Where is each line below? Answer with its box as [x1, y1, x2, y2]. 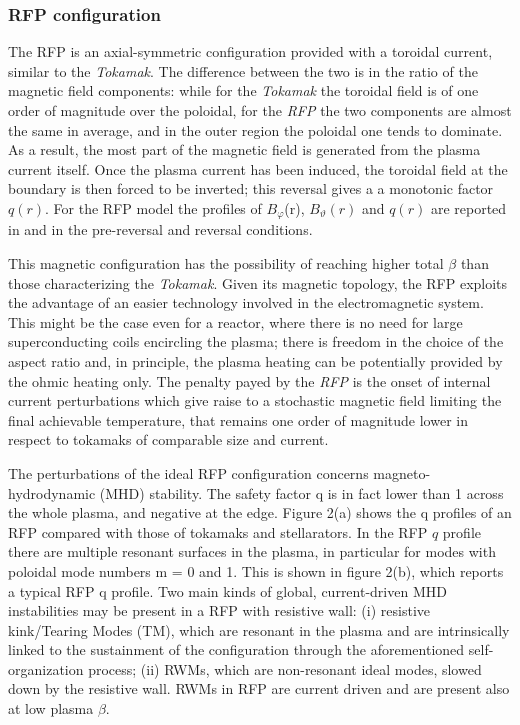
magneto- [373, 462, 431, 483]
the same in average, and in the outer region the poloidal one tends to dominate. [8, 119, 503, 140]
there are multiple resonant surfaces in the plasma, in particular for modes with [8, 541, 496, 562]
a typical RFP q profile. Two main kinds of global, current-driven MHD [8, 580, 447, 601]
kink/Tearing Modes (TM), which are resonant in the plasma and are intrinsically [8, 619, 510, 640]
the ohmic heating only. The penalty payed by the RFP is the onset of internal [8, 370, 491, 391]
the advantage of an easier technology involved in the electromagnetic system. [8, 292, 484, 313]
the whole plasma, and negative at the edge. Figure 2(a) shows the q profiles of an [8, 502, 512, 523]
